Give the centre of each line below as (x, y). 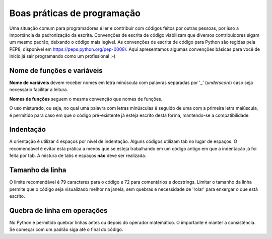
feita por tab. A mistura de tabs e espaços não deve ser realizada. (78, 155)
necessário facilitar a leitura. (39, 90)
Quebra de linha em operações (58, 211)
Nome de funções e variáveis (56, 70)
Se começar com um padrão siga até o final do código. (66, 229)
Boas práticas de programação (75, 13)
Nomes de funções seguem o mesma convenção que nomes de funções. (86, 99)
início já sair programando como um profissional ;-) (62, 56)
